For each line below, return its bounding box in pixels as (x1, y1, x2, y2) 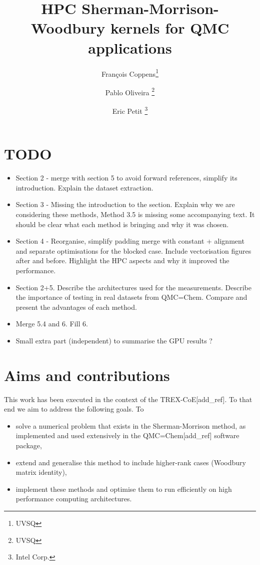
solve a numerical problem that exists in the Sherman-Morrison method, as (15, 420, 246, 431)
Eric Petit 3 (112, 104, 148, 116)
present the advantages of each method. (15, 301, 137, 312)
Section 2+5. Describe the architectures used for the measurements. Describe (15, 282, 251, 292)
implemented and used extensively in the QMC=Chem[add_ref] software (15, 430, 239, 441)
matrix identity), (15, 467, 67, 477)
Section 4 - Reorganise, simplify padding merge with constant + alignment (15, 236, 244, 246)
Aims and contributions (4, 364, 170, 385)
